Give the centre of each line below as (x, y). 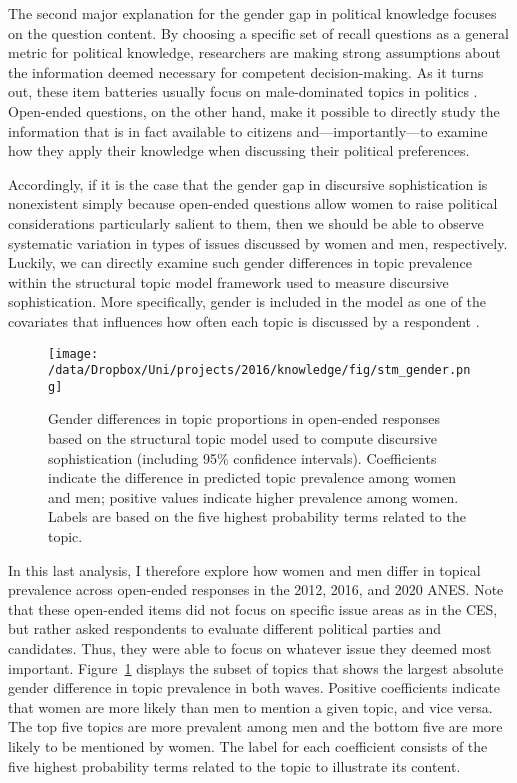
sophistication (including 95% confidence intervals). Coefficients (242, 457)
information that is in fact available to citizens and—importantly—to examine (248, 130)
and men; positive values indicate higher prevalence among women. (253, 496)
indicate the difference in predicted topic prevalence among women (252, 477)
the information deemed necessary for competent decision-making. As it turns (246, 71)
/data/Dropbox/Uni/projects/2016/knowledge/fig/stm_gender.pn (259, 370)
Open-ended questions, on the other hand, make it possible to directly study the (254, 110)
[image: (73, 353)
